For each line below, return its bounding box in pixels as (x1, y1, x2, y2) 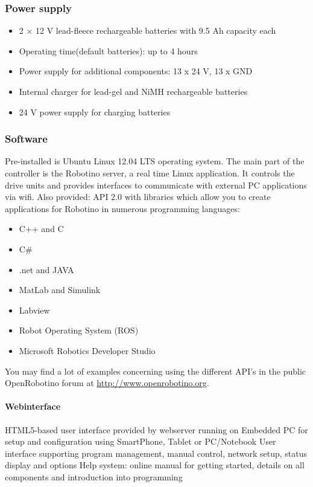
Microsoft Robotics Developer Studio (19, 344, 156, 356)
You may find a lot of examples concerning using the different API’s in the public (5, 364, 306, 377)
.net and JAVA (19, 263, 74, 276)
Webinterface (5, 400, 61, 413)
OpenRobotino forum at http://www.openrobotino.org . (5, 376, 209, 389)
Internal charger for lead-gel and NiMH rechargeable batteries (19, 85, 248, 97)
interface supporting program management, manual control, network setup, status (5, 447, 308, 459)
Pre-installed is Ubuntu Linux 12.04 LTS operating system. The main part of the (5, 155, 305, 167)
